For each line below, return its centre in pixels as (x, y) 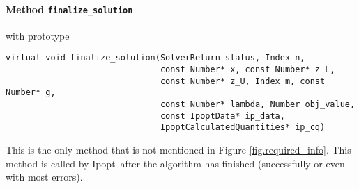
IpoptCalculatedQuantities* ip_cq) (243, 128)
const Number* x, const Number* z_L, (247, 70)
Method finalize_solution (69, 9)
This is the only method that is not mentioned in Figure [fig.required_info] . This (178, 150)
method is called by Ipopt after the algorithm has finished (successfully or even (175, 163)
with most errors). (44, 177)
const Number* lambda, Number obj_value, (258, 105)
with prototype (38, 35)
